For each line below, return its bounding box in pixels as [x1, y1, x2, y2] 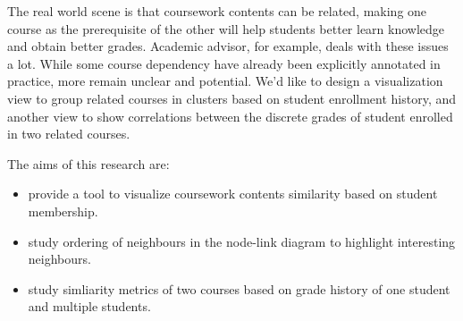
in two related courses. [7, 124, 130, 143]
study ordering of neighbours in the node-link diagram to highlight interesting [28, 232, 456, 250]
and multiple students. [28, 297, 151, 316]
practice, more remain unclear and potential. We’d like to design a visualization [7, 72, 443, 90]
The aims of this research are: [7, 154, 170, 173]
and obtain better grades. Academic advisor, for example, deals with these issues [7, 37, 449, 55]
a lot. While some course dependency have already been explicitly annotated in [7, 54, 441, 72]
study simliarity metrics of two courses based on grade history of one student [28, 279, 450, 298]
